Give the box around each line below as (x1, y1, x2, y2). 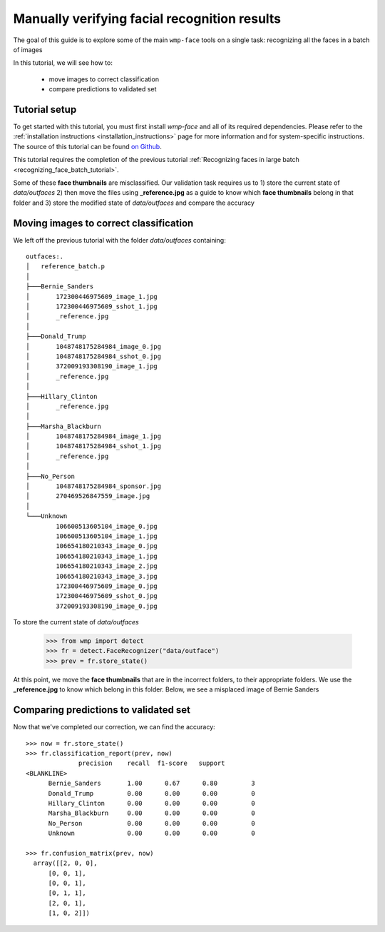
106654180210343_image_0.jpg (56, 542, 158, 550)
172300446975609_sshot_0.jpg (56, 592, 158, 600)
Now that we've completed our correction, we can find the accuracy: (13, 723, 215, 731)
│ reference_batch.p (26, 263, 106, 270)
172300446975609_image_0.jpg (56, 582, 158, 590)
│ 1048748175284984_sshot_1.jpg (26, 442, 162, 450)
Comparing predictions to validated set (13, 704, 190, 716)
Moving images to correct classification (13, 217, 194, 229)
